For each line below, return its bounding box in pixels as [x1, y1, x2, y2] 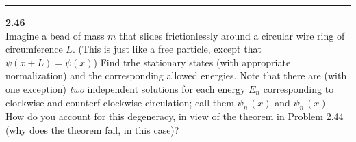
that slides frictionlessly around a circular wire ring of [119, 28, 345, 42]
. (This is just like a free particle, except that [72, 42, 262, 56]
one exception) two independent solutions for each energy [5, 81, 246, 96]
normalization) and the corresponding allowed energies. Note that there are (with [5, 68, 347, 83]
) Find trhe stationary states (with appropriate [93, 55, 291, 69]
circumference [5, 42, 63, 56]
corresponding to [263, 81, 334, 96]
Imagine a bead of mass [5, 28, 105, 42]
